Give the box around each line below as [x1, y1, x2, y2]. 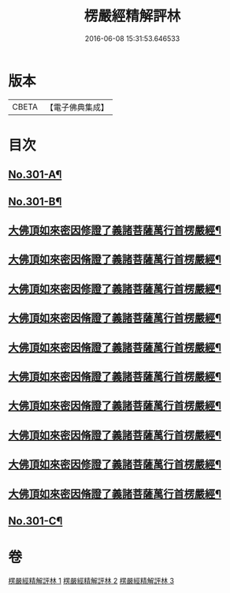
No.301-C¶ [8, 514, 63, 528]
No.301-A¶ [8, 168, 62, 181]
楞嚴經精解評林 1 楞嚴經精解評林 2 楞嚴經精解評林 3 [8, 576, 175, 585]
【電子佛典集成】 [45, 102, 109, 113]
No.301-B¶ [8, 195, 62, 208]
